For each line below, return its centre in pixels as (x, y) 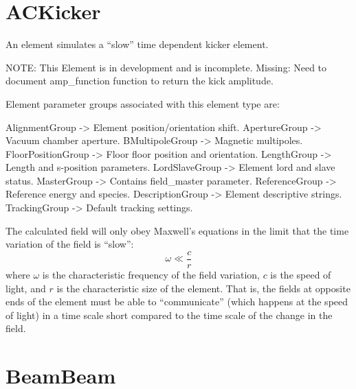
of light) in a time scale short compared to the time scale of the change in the (169, 315)
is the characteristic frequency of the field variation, (151, 274)
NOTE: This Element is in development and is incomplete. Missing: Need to (166, 67)
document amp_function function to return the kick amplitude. (140, 81)
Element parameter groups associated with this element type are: (143, 103)
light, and (26, 288)
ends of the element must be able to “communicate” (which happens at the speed (177, 302)
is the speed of (301, 274)
